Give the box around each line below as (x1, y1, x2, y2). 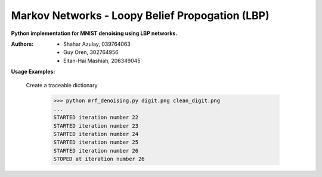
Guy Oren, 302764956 (63, 49, 119, 56)
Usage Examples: (11, 68, 55, 75)
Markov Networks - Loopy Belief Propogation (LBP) (11, 9, 270, 22)
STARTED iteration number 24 (53, 131, 139, 138)
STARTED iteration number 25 (53, 139, 139, 146)
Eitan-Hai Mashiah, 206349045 (63, 57, 141, 64)
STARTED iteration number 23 (53, 122, 139, 129)
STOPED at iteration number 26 (53, 156, 145, 163)
